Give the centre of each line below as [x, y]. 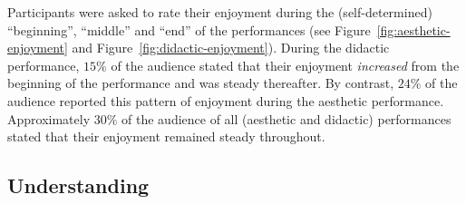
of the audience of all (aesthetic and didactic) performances [286, 118]
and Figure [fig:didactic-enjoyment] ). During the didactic [231, 48]
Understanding [78, 185]
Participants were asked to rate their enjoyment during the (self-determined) [220, 12]
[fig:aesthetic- [413, 29]
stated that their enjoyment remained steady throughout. [166, 136]
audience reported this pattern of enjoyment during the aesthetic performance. [226, 100]
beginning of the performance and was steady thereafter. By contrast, [201, 83]
